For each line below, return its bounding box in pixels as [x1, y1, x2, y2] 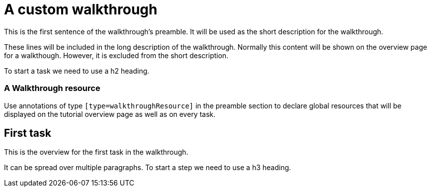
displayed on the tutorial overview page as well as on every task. [4, 109, 216, 118]
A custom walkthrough [4, 1, 158, 18]
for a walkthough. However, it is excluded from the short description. [4, 51, 229, 60]
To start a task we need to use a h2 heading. [4, 66, 150, 75]
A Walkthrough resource [4, 83, 100, 94]
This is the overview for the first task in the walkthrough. [4, 148, 188, 157]
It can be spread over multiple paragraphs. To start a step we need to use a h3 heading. [4, 163, 291, 172]
